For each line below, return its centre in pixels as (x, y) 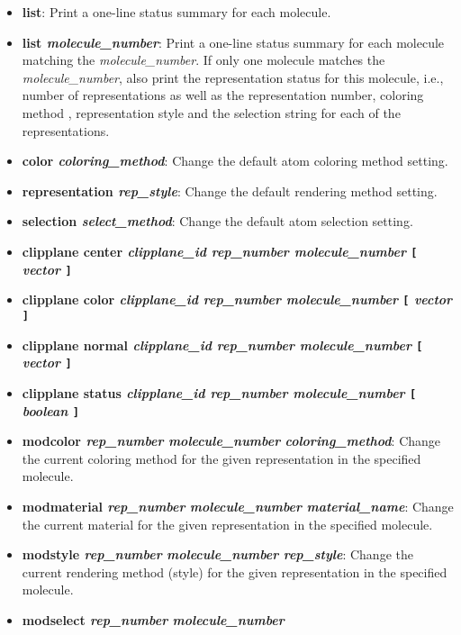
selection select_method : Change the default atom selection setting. (217, 221)
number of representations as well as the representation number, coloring (223, 95)
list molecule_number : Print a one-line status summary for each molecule (233, 42)
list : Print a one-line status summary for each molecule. (176, 12)
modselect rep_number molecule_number (153, 619)
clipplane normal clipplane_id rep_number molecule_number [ (222, 345)
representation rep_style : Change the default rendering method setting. (230, 190)
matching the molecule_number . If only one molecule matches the (203, 60)
